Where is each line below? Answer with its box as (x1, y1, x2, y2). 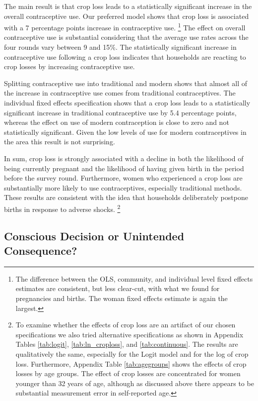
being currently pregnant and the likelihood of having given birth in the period (4, 163, 244, 173)
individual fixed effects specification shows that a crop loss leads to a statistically (4, 98, 251, 107)
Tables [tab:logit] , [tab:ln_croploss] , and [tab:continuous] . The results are (15, 339, 238, 349)
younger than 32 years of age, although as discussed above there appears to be (15, 378, 254, 388)
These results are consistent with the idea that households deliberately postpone (4, 192, 248, 202)
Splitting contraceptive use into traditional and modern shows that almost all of (4, 78, 248, 88)
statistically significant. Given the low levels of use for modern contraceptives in (4, 126, 247, 137)
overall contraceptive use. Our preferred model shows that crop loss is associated (4, 10, 249, 21)
